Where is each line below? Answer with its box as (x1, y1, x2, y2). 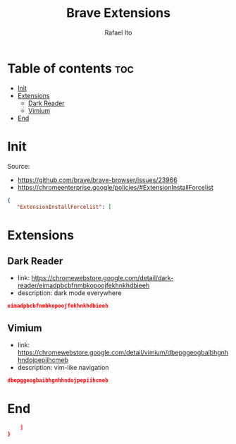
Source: (7, 162, 30, 170)
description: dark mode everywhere (17, 289, 122, 297)
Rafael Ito (104, 28, 132, 37)
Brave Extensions (66, 5, 171, 21)
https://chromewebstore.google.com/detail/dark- (31, 274, 174, 282)
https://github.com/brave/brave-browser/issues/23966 (17, 175, 178, 184)
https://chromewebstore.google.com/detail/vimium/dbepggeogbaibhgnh (17, 348, 229, 357)
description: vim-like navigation (17, 364, 109, 372)
